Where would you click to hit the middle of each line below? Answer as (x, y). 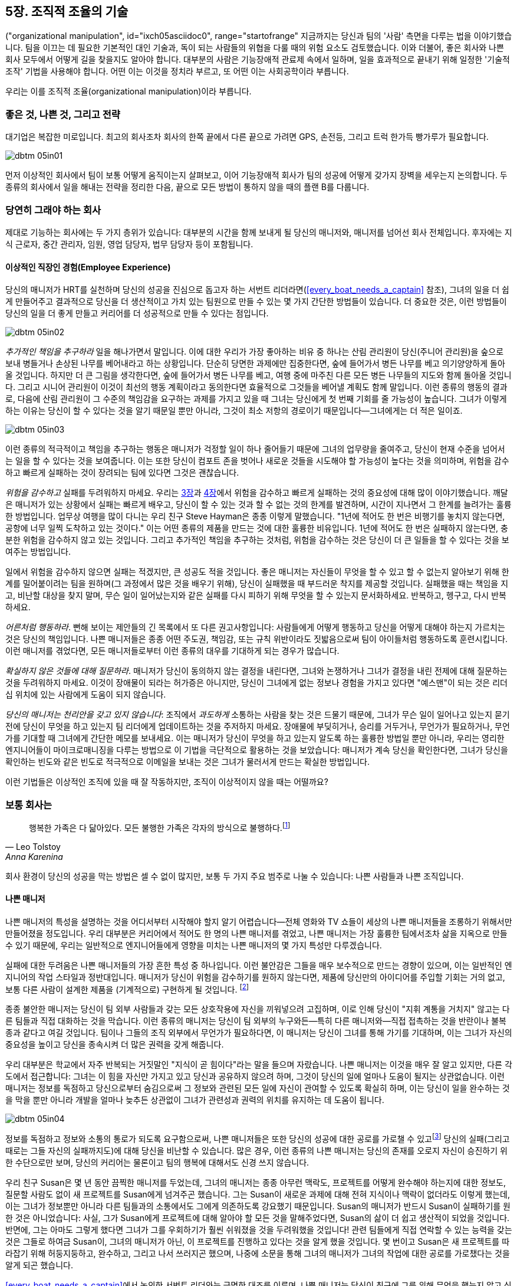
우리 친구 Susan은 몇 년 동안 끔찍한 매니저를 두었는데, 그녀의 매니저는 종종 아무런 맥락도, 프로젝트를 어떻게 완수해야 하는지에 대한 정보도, (256, 1183)
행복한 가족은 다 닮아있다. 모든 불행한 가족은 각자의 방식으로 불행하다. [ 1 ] (160, 827)
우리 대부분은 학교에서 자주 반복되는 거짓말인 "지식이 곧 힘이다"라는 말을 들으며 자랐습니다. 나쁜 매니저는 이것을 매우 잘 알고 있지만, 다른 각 (259, 1065)
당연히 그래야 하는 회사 (53, 210)
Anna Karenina (34, 856)
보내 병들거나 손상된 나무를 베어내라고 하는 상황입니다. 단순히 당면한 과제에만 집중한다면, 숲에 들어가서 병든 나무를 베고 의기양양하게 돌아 (255, 364)
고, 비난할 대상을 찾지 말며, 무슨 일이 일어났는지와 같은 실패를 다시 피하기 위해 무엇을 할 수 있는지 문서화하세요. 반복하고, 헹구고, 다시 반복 (256, 595)
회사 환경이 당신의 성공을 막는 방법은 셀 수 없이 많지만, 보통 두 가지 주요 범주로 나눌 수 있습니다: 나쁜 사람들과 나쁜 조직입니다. (235, 876)
